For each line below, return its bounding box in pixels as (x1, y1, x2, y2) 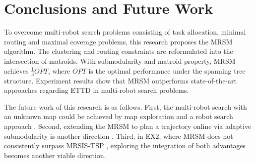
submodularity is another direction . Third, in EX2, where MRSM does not (4, 130, 233, 141)
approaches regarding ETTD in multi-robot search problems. (4, 85, 189, 95)
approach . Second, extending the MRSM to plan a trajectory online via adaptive (4, 121, 252, 131)
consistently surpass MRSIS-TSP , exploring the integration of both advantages (4, 140, 246, 151)
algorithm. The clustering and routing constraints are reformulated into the (4, 46, 233, 56)
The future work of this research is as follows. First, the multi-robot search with (4, 101, 247, 112)
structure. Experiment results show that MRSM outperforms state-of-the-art (4, 75, 237, 85)
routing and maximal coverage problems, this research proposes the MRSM (4, 36, 233, 46)
